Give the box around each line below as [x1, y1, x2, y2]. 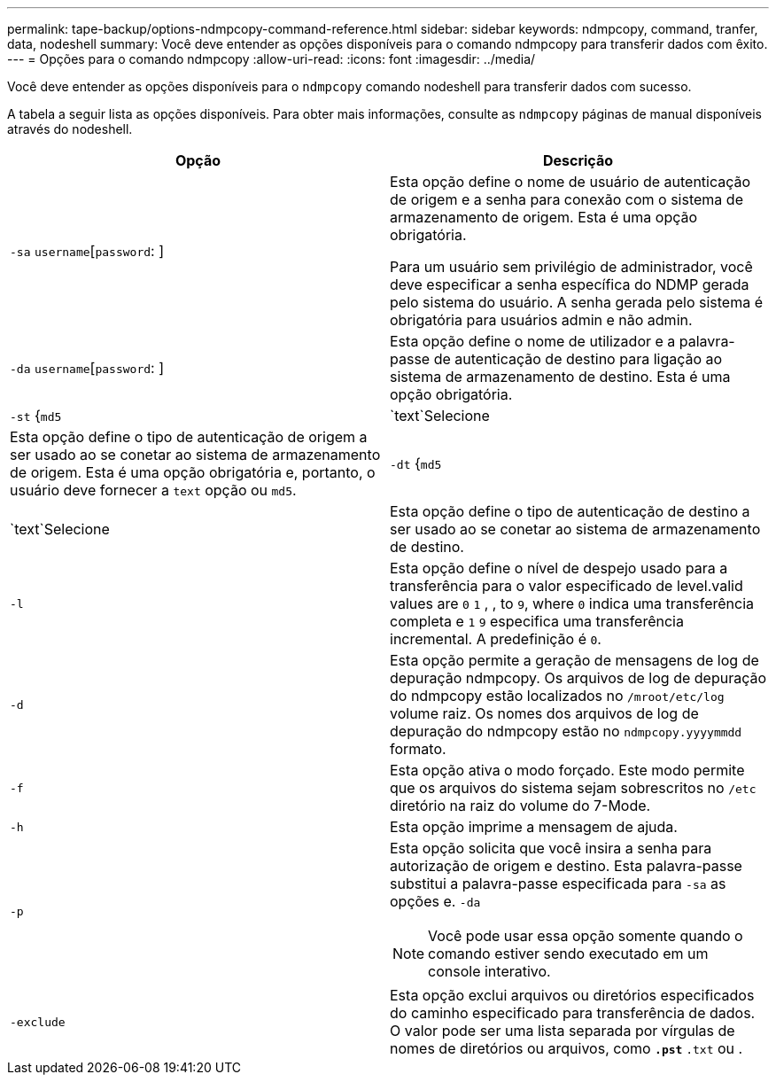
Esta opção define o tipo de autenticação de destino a [390, 502, 750, 520]
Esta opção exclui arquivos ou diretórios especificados [390, 986, 755, 1004]
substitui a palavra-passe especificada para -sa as [390, 875, 726, 892]
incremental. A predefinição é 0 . [390, 630, 601, 648]
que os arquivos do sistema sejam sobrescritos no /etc [390, 779, 757, 797]
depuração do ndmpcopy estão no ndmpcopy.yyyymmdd [390, 722, 742, 740]
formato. [390, 740, 446, 758]
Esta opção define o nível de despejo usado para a [390, 559, 728, 577]
